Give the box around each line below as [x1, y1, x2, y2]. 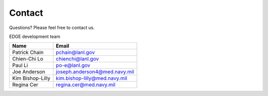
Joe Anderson [12, 68, 46, 75]
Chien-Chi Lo [12, 56, 44, 63]
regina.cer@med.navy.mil [56, 81, 116, 88]
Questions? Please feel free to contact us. [9, 25, 95, 31]
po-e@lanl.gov [56, 62, 90, 69]
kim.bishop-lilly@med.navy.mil [56, 75, 128, 82]
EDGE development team [9, 33, 61, 39]
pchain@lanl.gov [56, 49, 95, 56]
